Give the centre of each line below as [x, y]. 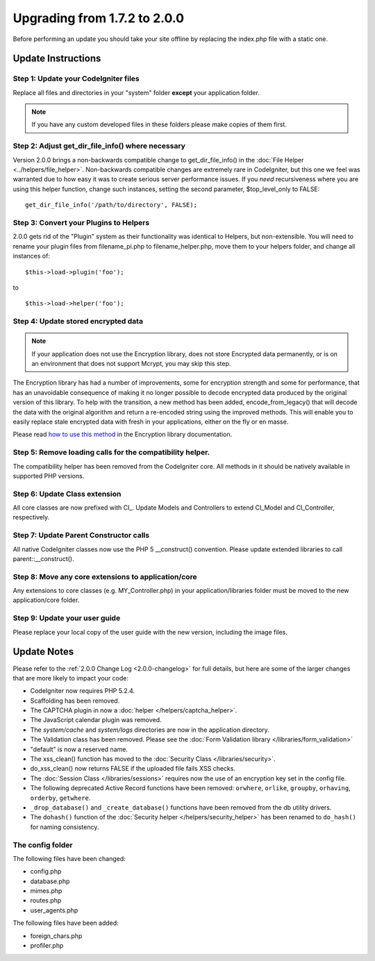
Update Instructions [57, 59]
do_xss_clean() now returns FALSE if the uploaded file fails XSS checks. [133, 769]
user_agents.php [54, 910]
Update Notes [43, 652]
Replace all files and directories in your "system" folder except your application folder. [136, 92]
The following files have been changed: [69, 858]
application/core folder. [46, 600]
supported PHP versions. [49, 476]
